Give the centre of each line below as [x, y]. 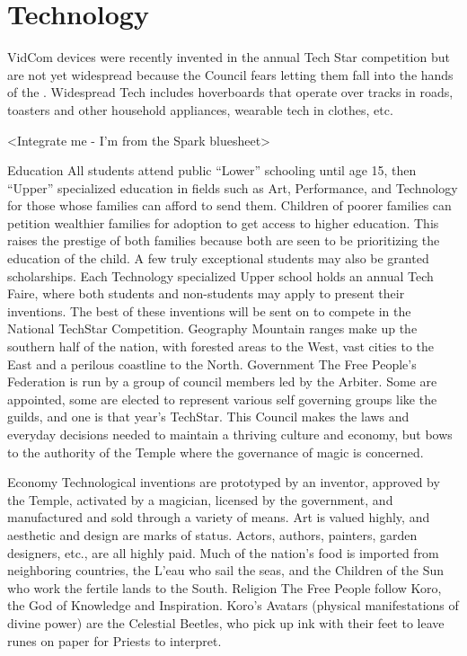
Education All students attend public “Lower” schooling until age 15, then [212, 170]
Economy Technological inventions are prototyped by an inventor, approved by [224, 482]
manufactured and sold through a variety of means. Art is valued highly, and [219, 517]
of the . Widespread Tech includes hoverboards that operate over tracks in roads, [230, 92]
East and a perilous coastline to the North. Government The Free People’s [212, 363]
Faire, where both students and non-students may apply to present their [206, 293]
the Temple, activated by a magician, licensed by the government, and [200, 499]
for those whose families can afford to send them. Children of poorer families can [229, 205]
